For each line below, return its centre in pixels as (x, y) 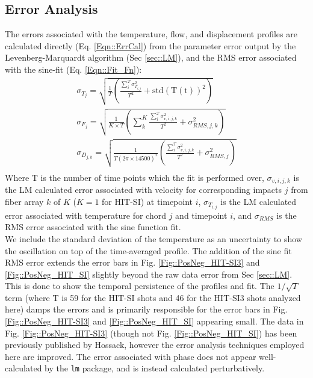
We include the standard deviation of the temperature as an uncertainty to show (153, 238)
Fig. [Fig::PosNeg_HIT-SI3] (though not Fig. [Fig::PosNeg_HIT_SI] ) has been (151, 333)
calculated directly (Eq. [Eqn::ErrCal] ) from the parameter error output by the (150, 45)
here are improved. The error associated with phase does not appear (131, 356)
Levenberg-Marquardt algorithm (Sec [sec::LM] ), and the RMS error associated (151, 57)
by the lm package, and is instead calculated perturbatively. (155, 368)
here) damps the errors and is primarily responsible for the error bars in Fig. (146, 309)
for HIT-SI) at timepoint (147, 201)
